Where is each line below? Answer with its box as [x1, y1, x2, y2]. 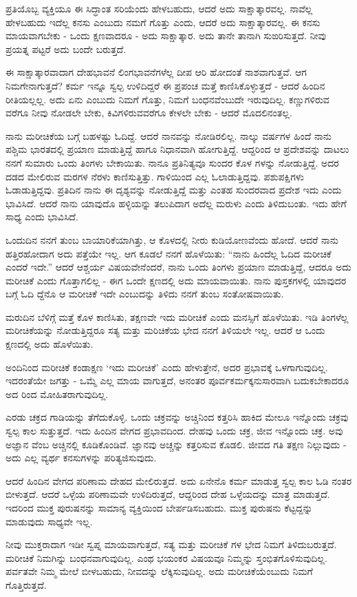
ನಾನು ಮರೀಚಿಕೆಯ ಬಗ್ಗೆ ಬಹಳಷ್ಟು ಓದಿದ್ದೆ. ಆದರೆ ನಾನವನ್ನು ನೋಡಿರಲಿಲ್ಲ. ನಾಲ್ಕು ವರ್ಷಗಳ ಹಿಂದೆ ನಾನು [6, 128, 332, 143]
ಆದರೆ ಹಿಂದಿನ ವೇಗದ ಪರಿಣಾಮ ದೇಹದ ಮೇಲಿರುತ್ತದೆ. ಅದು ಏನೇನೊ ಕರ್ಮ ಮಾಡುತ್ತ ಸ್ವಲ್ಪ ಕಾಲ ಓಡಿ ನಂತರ [6, 473, 352, 488]
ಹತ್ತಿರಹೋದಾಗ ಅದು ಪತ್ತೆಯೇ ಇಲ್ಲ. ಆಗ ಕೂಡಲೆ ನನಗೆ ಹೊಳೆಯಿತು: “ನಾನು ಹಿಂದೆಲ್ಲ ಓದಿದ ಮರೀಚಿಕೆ [6, 246, 332, 260]
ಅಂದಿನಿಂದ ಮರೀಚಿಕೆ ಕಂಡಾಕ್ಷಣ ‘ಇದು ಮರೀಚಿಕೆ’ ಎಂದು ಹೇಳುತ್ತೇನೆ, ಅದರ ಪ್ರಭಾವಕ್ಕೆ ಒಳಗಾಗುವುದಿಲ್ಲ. [6, 359, 328, 374]
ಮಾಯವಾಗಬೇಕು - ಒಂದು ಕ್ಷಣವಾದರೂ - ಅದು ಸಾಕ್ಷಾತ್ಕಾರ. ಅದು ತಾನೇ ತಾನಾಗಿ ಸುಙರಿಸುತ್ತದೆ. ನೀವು [6, 28, 326, 43]
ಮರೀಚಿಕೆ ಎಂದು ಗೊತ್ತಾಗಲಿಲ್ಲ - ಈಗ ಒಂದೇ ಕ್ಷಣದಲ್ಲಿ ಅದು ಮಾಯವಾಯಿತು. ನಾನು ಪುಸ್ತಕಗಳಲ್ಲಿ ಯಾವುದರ [6, 273, 347, 287]
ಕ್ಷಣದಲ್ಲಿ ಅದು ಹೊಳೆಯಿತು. [6, 337, 94, 351]
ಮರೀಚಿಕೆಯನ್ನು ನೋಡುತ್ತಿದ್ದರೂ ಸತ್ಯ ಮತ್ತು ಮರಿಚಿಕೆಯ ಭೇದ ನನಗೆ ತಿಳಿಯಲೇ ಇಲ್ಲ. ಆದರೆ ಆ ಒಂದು [6, 323, 325, 337]
